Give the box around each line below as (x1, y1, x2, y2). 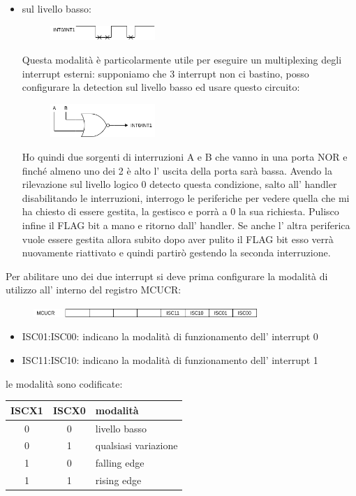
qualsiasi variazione (95, 438, 178, 453)
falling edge (95, 455, 144, 470)
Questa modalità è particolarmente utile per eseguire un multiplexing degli (22, 52, 342, 66)
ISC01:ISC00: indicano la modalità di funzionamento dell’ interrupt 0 (22, 329, 318, 344)
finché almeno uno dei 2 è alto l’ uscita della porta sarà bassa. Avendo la (22, 163, 332, 177)
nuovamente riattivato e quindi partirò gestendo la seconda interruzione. (22, 245, 331, 260)
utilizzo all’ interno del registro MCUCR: (6, 282, 181, 297)
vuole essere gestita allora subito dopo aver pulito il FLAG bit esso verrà (22, 231, 334, 246)
